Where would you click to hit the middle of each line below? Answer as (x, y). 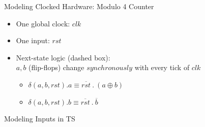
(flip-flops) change (56, 67)
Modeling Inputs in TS (40, 119)
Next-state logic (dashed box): (63, 57)
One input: (33, 40)
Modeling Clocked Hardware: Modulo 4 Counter (79, 6)
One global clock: (43, 23)
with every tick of (162, 67)
